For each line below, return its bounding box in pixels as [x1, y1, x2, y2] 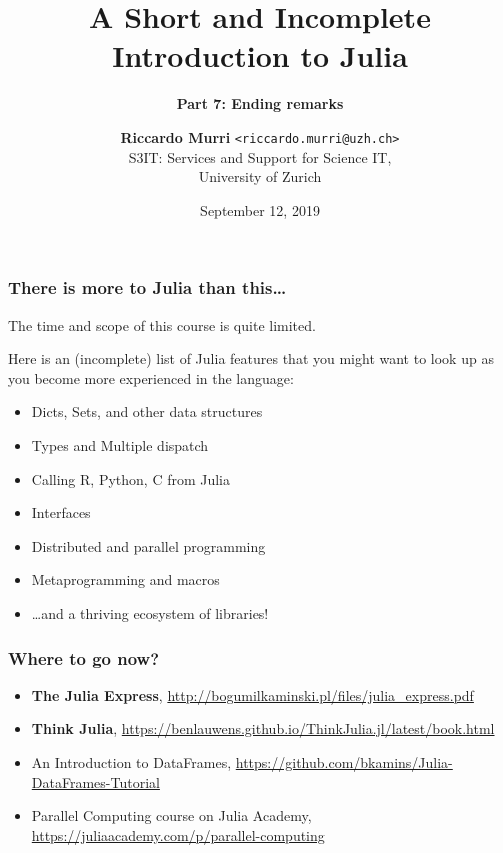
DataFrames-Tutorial [31, 771, 160, 792]
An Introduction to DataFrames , [31, 751, 232, 772]
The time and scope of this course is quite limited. [8, 314, 316, 335]
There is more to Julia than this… [8, 275, 287, 300]
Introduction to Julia [112, 35, 408, 76]
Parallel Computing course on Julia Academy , [31, 805, 312, 826]
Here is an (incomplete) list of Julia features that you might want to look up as [8, 348, 494, 369]
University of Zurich [198, 166, 322, 187]
